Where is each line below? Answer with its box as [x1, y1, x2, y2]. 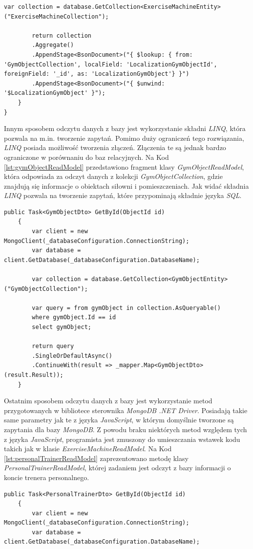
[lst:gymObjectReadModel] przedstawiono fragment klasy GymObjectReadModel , [4, 161, 244, 172]
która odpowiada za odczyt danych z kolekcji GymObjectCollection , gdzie [4, 171, 223, 181]
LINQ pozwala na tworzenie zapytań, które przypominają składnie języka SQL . [4, 190, 242, 200]
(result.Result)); [4, 371, 63, 378]
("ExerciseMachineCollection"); [4, 13, 109, 20]
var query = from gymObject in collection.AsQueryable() [32, 304, 221, 311]
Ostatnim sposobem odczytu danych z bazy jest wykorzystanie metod [4, 395, 212, 406]
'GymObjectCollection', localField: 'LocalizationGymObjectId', [4, 61, 217, 68]
